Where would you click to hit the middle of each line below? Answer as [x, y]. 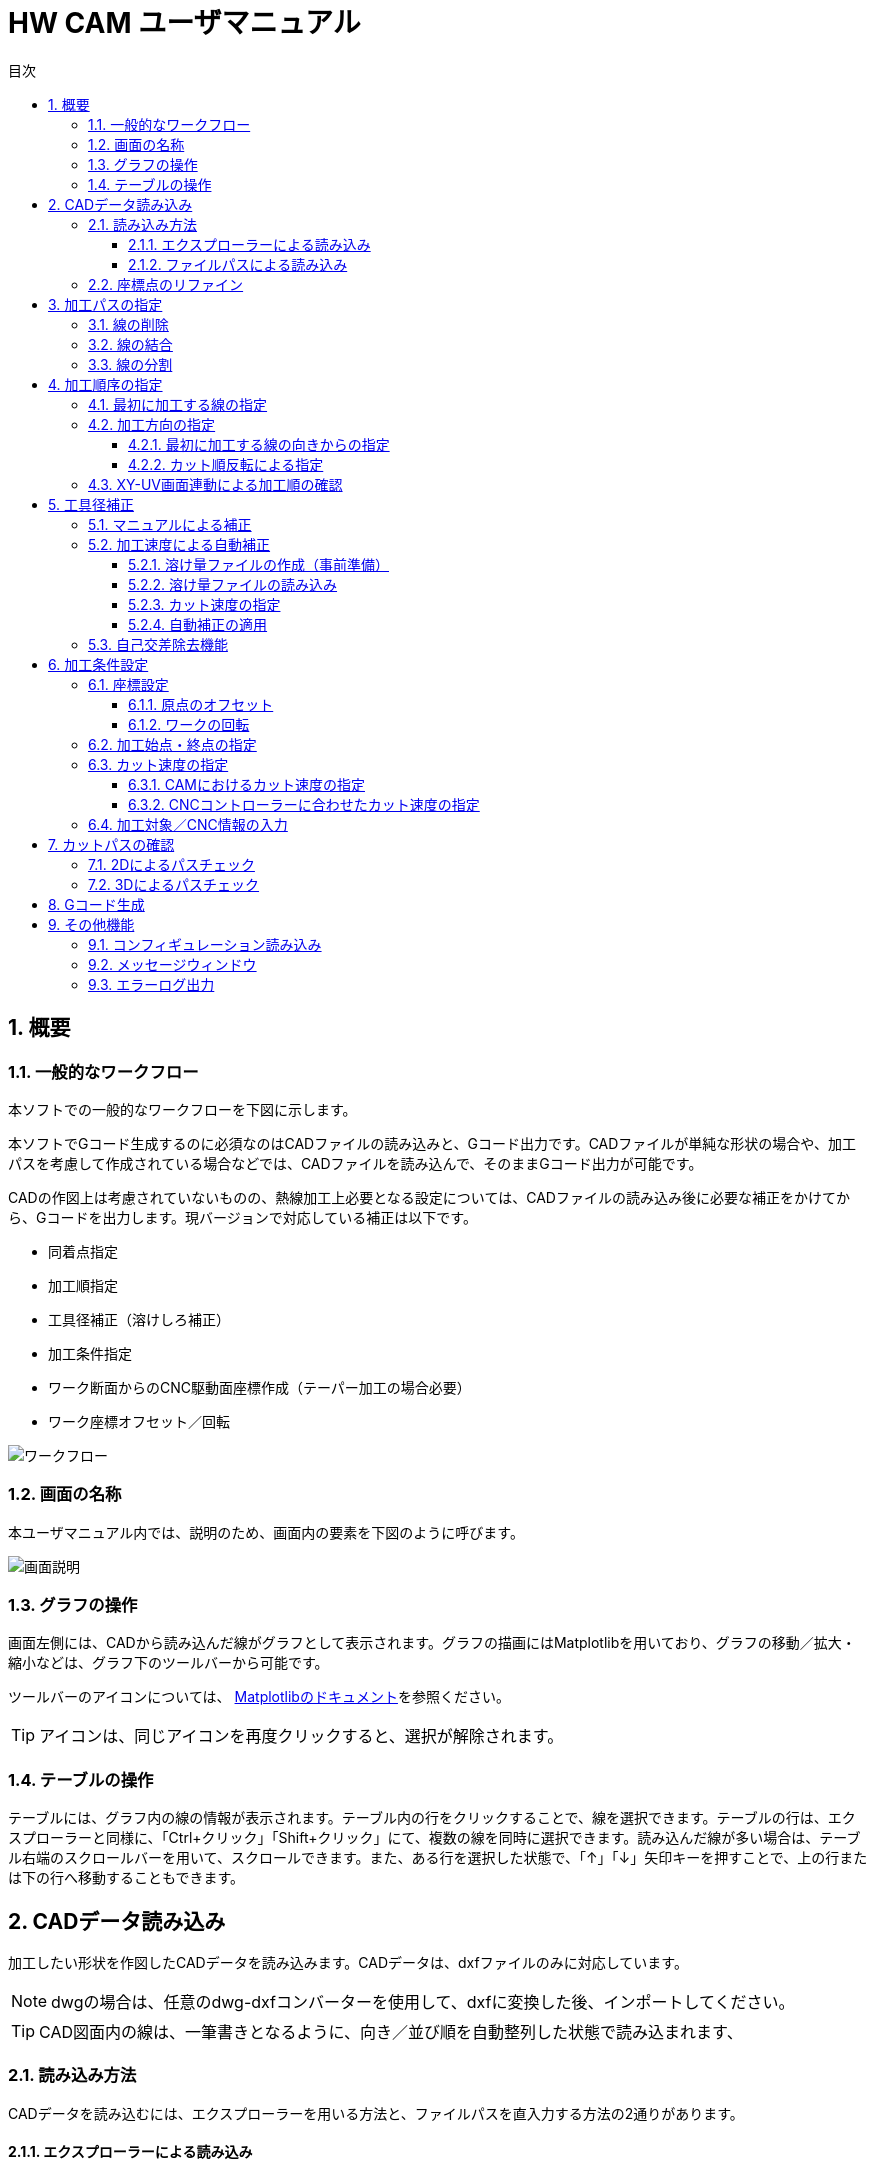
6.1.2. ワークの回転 [189, 724]
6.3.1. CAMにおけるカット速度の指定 [246, 784]
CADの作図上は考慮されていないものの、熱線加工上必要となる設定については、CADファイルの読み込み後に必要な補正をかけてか [429, 1197]
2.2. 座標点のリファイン [166, 284]
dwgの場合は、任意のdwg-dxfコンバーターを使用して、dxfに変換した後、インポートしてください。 [423, 2002]
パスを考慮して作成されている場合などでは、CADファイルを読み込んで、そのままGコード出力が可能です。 [355, 1163]
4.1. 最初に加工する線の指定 [178, 404]
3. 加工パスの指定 [105, 304]
